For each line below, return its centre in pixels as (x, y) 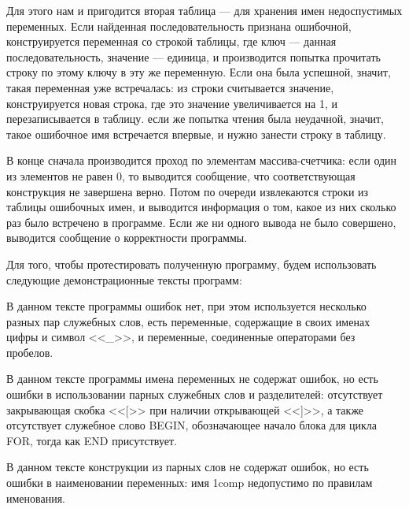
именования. (36, 498)
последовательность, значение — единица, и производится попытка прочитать (193, 56)
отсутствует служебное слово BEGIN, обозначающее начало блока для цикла (192, 425)
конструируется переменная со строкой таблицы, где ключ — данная (171, 41)
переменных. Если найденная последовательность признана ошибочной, (179, 26)
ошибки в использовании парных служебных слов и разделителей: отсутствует (195, 394)
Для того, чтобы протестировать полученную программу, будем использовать (192, 264)
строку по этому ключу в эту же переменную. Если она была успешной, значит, (199, 72)
